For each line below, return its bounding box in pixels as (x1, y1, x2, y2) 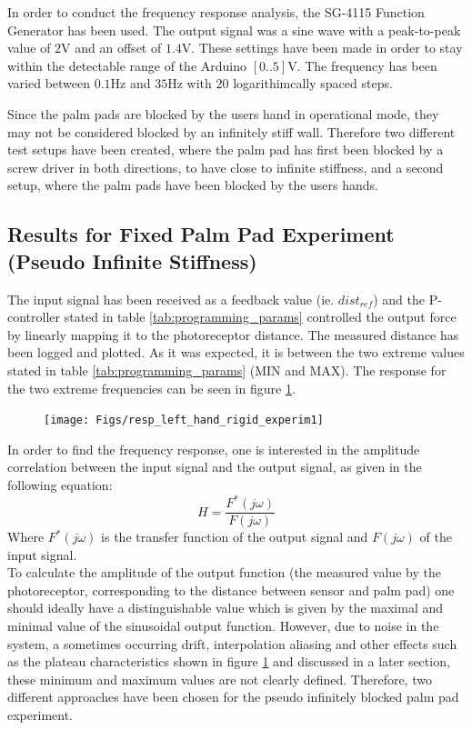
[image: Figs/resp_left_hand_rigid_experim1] (44, 414, 324, 427)
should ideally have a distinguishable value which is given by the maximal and (7, 598, 444, 617)
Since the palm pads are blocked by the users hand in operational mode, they (7, 104, 439, 123)
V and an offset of (61, 38, 162, 57)
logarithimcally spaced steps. (233, 74, 393, 93)
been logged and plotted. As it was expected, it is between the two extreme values (7, 343, 465, 362)
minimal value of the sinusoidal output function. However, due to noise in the (7, 616, 439, 635)
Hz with (167, 74, 212, 93)
